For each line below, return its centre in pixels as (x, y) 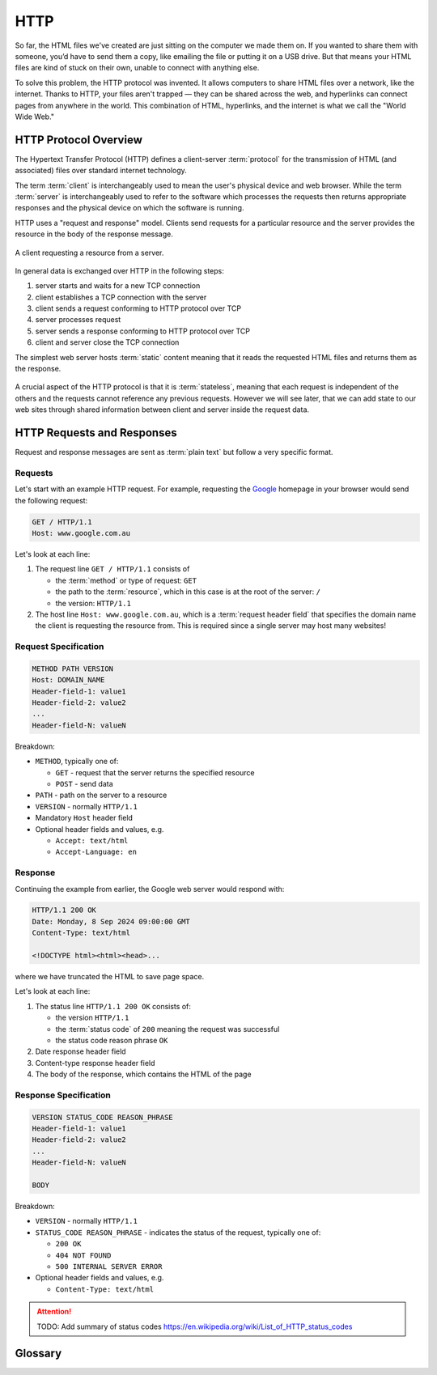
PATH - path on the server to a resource (101, 795)
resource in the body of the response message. (94, 234)
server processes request (78, 320)
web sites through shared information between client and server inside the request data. (162, 410)
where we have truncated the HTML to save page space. (110, 977)
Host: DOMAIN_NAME (68, 680)
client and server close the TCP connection (107, 342)
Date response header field (81, 1051)
